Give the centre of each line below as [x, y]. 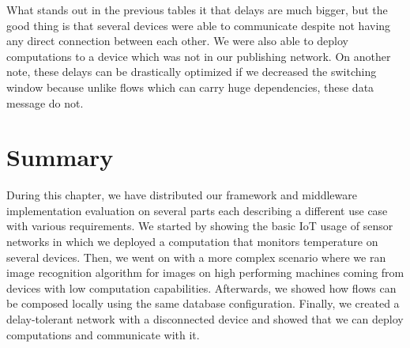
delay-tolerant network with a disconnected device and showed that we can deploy [205, 319]
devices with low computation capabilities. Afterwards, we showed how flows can [201, 287]
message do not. [45, 102]
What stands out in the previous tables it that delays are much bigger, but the [197, 9]
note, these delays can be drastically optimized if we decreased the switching [192, 72]
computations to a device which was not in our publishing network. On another [199, 56]
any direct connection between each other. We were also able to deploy [177, 41]
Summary [60, 157]
